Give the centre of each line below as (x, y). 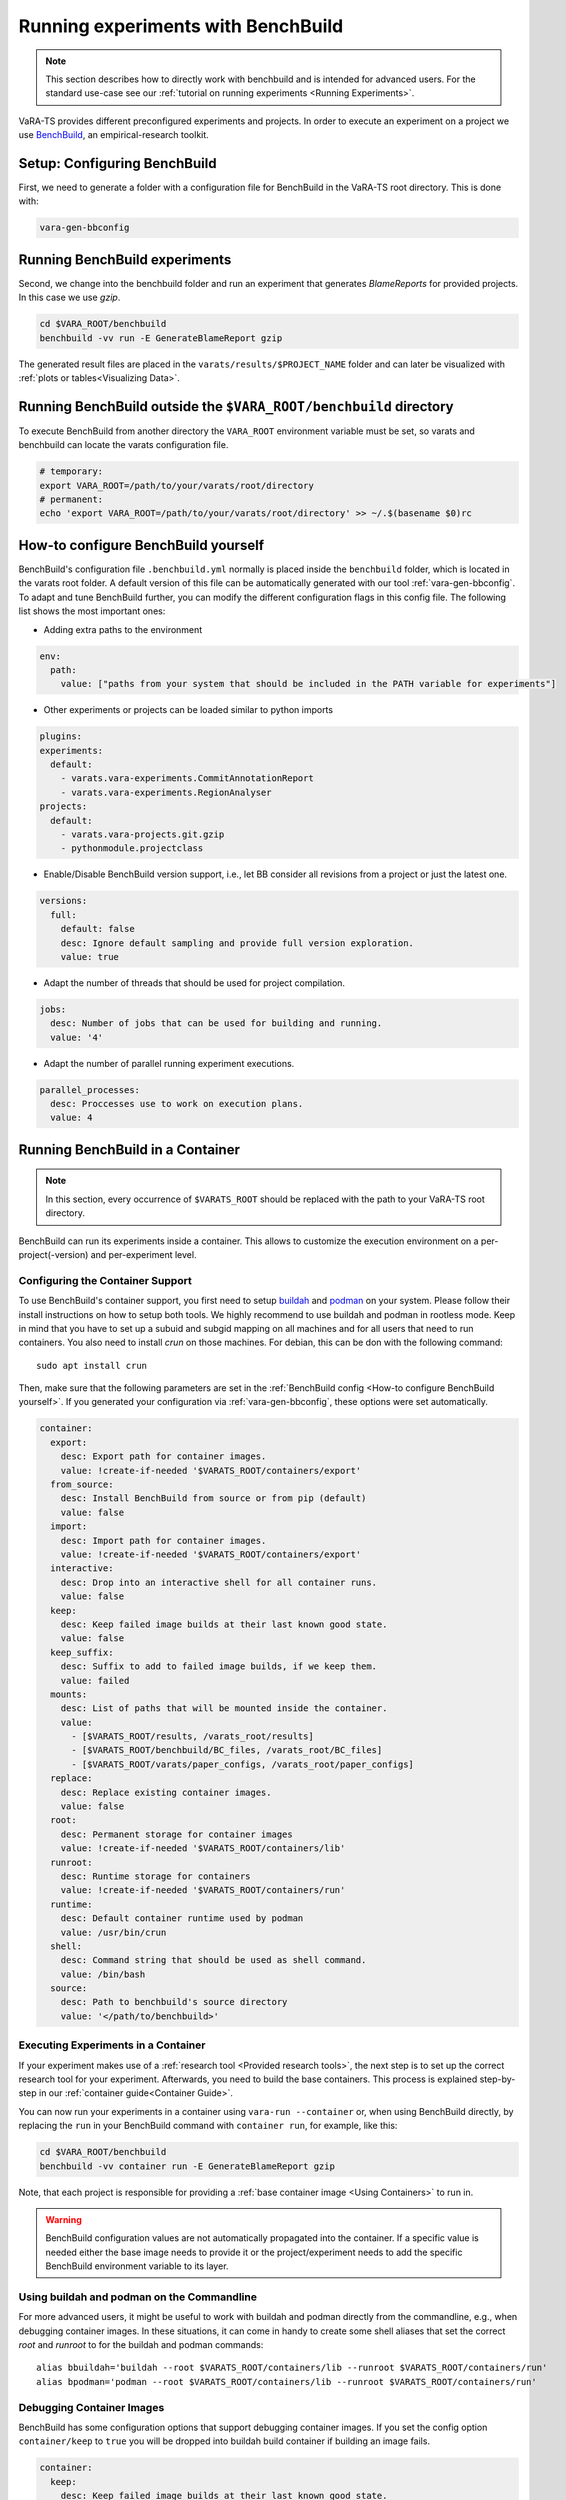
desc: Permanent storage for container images (177, 1834)
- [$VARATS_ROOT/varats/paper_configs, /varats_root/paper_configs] (243, 1764)
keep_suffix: (82, 1652)
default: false (97, 929)
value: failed (95, 1680)
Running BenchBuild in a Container (129, 1149)
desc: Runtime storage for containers (155, 1876)
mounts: (69, 1694)
